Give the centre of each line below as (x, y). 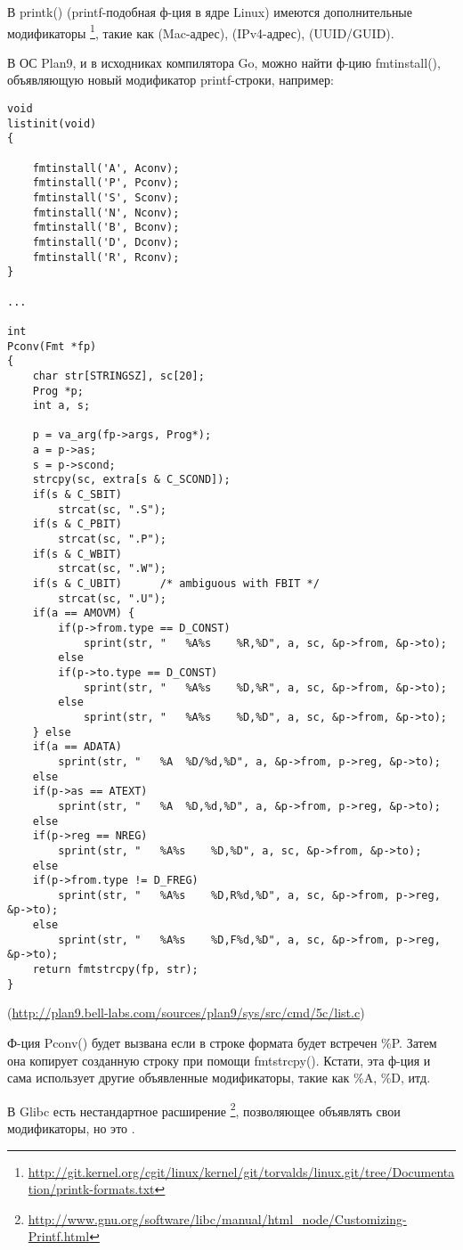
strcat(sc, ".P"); (112, 539)
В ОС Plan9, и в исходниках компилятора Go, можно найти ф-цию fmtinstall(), (224, 62)
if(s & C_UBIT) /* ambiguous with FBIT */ (176, 584)
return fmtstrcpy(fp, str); (115, 970)
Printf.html (59, 1236)
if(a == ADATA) (77, 747)
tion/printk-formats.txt (91, 1189)
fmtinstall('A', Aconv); (106, 168)
